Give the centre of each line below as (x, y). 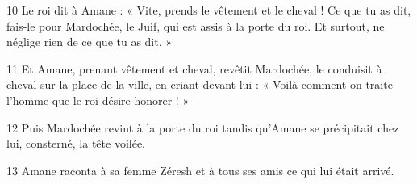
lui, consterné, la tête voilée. (76, 143)
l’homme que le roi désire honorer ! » (98, 100)
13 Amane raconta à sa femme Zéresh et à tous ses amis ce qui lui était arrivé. (200, 170)
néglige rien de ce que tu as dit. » (90, 42)
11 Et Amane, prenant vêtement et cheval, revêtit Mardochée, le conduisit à (194, 68)
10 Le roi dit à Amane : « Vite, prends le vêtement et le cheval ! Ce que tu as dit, (209, 10)
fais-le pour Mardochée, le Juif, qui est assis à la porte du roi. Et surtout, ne (196, 25)
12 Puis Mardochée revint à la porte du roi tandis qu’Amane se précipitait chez (203, 127)
